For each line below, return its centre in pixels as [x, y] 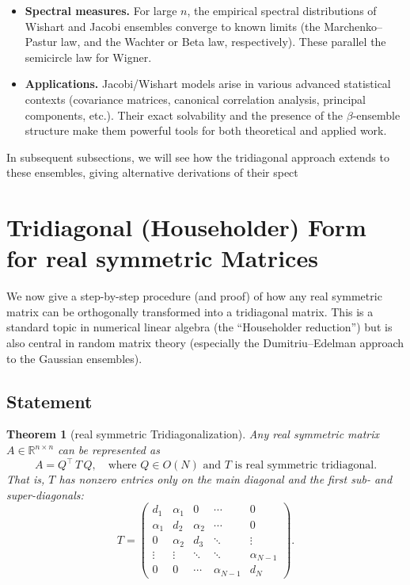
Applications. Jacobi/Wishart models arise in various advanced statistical [208, 84]
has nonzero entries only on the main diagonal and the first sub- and [226, 479]
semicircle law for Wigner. [88, 57]
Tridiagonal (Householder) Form [186, 227]
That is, [26, 479]
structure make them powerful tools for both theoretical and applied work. [206, 130]
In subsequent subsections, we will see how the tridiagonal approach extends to [198, 157]
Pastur [41, 42]
